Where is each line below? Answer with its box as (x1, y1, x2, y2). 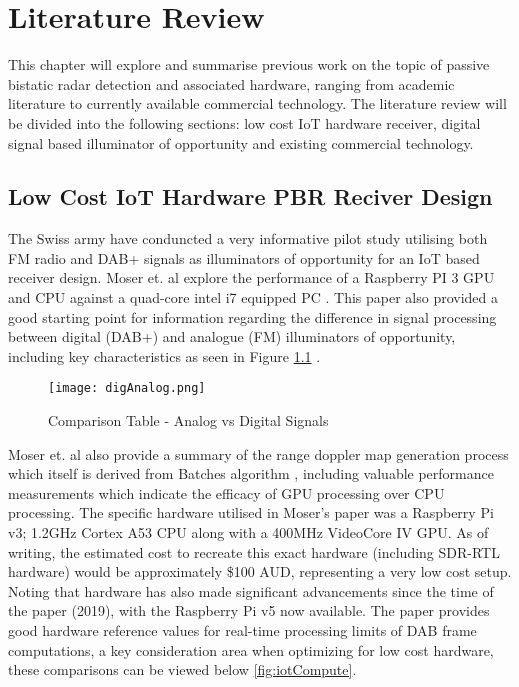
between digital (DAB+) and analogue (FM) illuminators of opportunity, (8, 326, 456, 347)
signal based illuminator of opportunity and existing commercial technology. (8, 132, 474, 153)
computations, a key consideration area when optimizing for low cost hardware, (8, 639, 494, 660)
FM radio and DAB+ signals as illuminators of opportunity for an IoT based (8, 247, 480, 268)
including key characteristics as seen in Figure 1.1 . (8, 345, 321, 366)
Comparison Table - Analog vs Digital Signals (48, 410, 329, 431)
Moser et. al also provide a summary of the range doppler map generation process (8, 443, 509, 464)
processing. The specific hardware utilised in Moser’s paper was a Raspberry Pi (8, 502, 494, 523)
